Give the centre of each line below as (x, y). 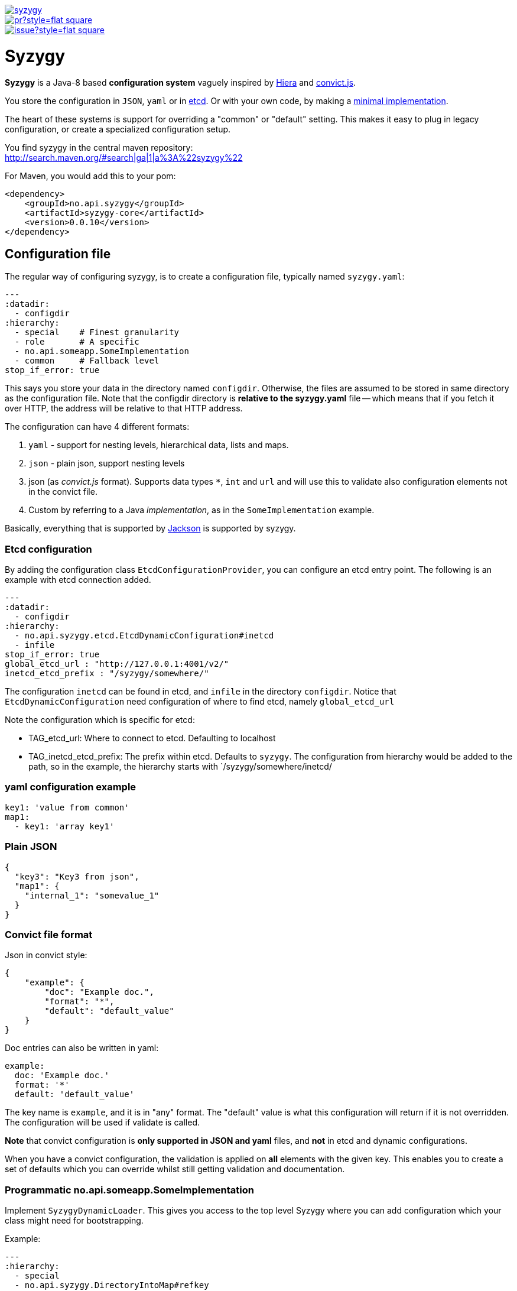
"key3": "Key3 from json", (77, 876)
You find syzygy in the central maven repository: (99, 147)
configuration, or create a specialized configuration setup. (118, 129)
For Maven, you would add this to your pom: (90, 176)
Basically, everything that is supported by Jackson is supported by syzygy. (150, 528)
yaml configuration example (71, 787)
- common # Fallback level (87, 361)
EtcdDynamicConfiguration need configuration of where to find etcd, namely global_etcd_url (200, 702)
